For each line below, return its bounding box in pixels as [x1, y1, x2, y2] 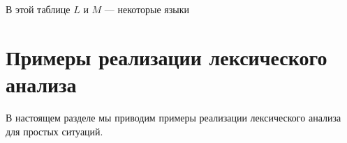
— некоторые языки [104, 2, 190, 16]
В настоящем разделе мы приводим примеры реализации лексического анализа [6, 110, 341, 124]
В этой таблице [6, 2, 71, 16]
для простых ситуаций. [6, 124, 103, 138]
